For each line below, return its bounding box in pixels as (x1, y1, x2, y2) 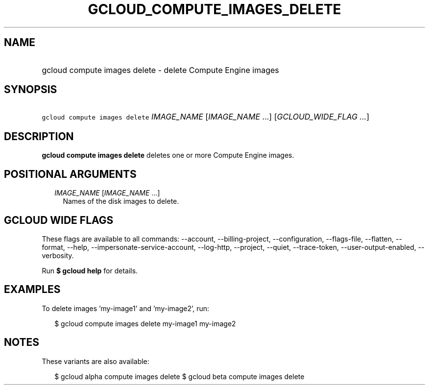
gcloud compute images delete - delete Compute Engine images (42, 65, 279, 75)
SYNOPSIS (4, 83, 57, 96)
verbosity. (42, 251, 74, 260)
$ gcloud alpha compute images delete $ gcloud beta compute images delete (54, 372, 305, 381)
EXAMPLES (4, 283, 61, 296)
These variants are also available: (42, 357, 149, 365)
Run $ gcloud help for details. (42, 266, 138, 275)
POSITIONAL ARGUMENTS (4, 168, 137, 180)
